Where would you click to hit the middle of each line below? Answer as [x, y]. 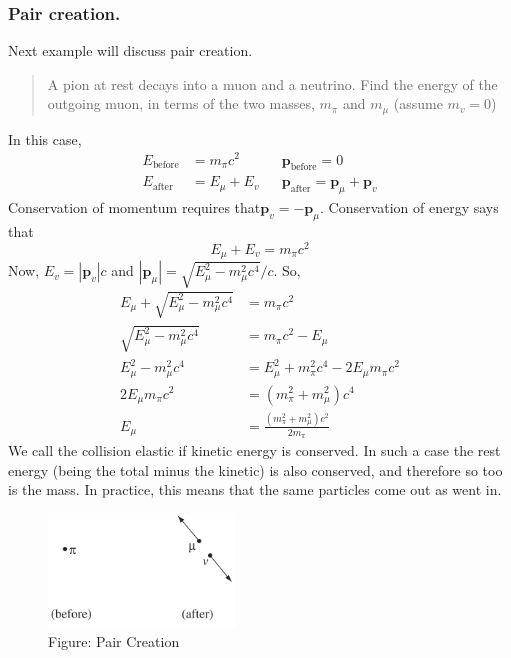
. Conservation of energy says [409, 207]
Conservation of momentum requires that [134, 207]
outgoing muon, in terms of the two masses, [181, 103]
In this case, [45, 138]
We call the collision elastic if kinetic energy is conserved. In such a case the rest [254, 450]
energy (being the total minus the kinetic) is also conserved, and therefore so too [255, 469]
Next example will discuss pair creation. [130, 50]
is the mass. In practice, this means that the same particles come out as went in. [255, 489]
